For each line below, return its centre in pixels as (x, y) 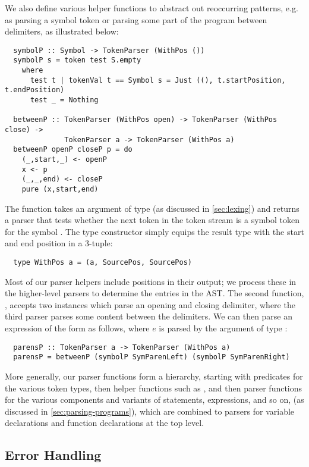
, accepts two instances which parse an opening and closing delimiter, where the (150, 304)
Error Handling (53, 455)
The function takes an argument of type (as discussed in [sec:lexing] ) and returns (152, 208)
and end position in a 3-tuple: (59, 243)
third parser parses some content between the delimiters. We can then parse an (149, 316)
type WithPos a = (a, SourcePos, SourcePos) (103, 262)
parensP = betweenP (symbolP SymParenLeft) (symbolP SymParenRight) (152, 357)
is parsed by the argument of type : (223, 328)
